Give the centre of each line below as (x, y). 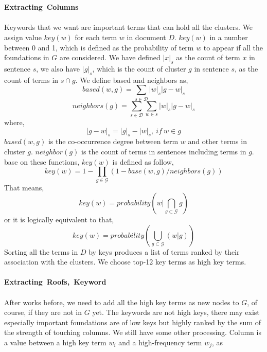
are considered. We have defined (110, 57)
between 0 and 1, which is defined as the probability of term (99, 47)
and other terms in (217, 141)
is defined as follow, (143, 161)
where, (14, 122)
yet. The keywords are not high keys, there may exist (176, 312)
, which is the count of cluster (139, 68)
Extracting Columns (41, 7)
